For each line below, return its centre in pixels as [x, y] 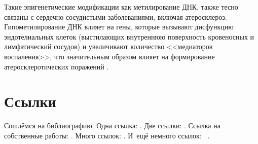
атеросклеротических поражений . [57, 66]
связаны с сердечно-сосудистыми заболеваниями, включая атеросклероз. [116, 16]
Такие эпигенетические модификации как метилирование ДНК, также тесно [121, 7]
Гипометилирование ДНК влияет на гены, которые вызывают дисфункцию [119, 27]
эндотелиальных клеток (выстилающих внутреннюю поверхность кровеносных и [129, 36]
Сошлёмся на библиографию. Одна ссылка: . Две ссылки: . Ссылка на [112, 125]
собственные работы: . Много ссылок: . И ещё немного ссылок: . [107, 135]
